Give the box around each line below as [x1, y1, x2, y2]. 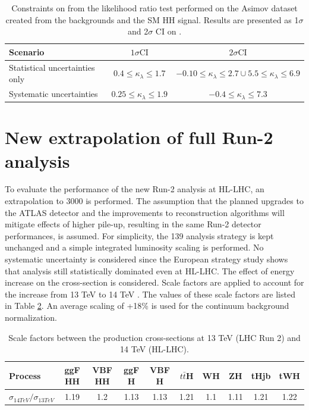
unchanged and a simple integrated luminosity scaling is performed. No [5, 241, 264, 253]
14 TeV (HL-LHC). [120, 343, 189, 355]
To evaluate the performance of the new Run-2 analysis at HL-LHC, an [5, 183, 264, 195]
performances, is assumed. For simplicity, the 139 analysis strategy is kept [5, 229, 274, 242]
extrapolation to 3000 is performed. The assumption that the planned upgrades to [5, 195, 304, 207]
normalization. [5, 311, 57, 323]
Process [9, 369, 41, 381]
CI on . [155, 25, 182, 37]
